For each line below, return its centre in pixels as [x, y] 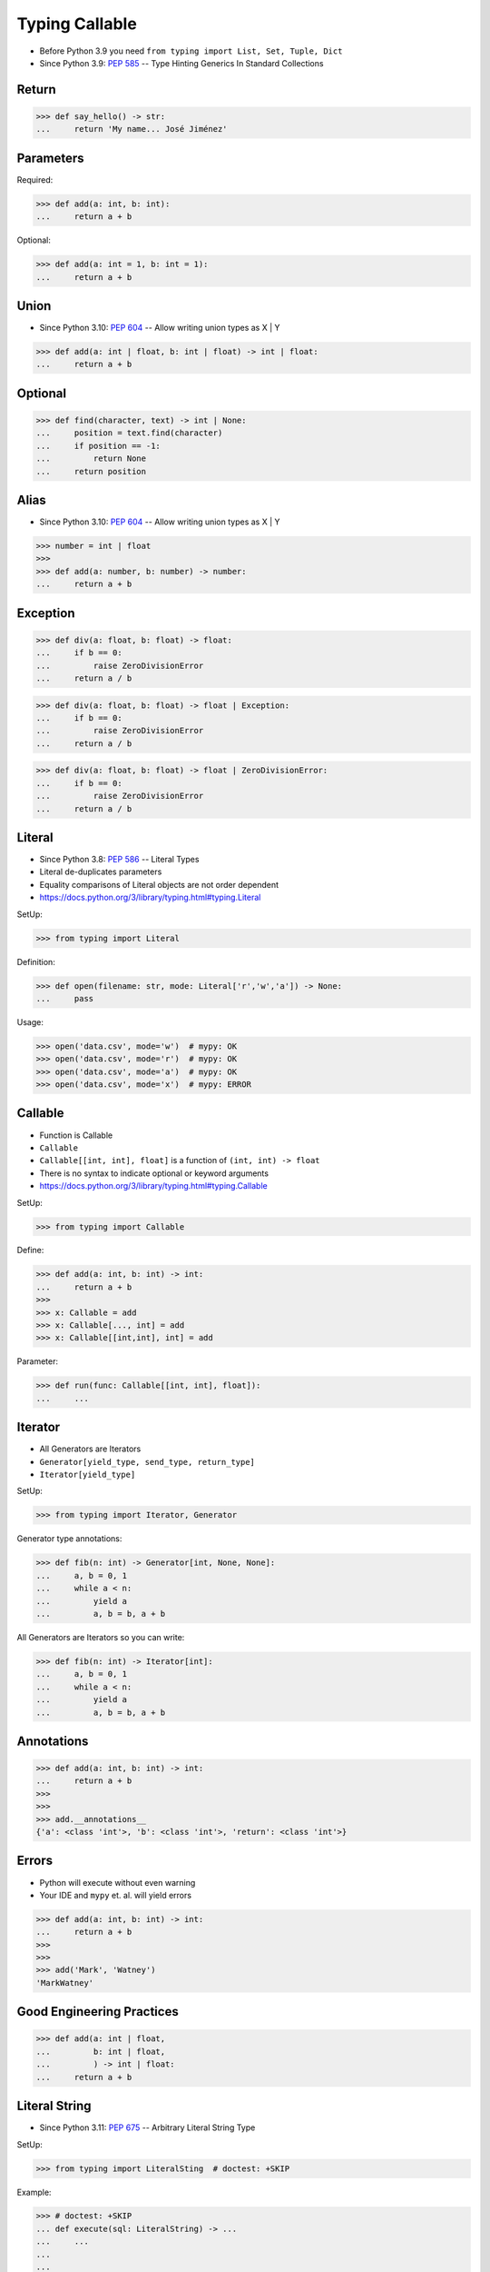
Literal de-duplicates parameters [101, 872]
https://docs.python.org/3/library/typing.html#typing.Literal [150, 897]
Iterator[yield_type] [88, 1475]
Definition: [36, 962]
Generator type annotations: [69, 1539]
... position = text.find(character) [129, 433]
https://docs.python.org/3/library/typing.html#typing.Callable [153, 1186]
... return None [91, 458]
